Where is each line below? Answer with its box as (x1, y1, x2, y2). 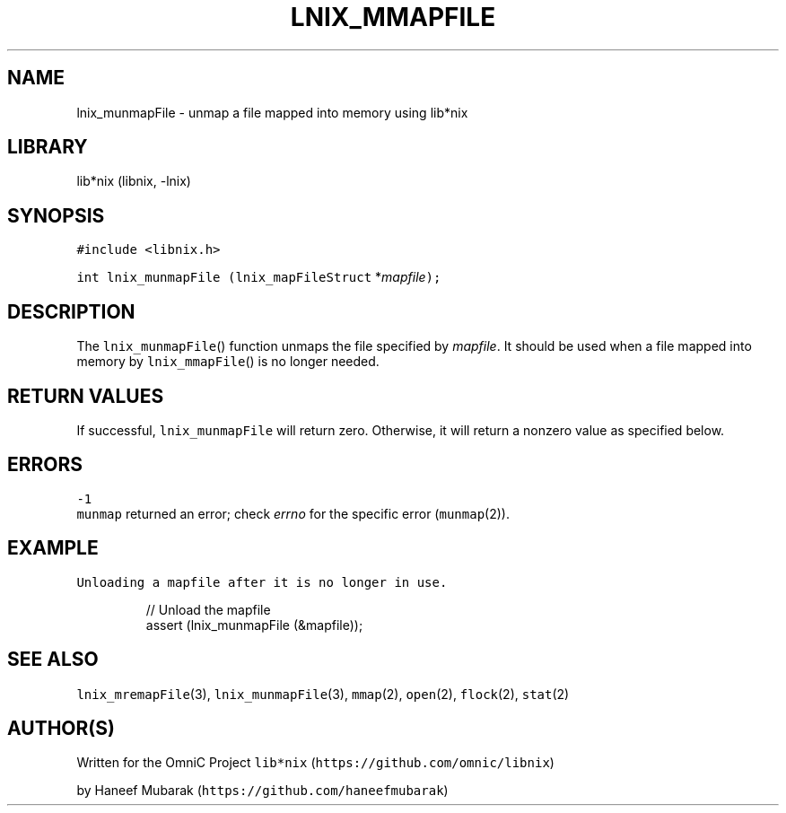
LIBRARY (7, 135, 88, 159)
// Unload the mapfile (145, 601, 271, 617)
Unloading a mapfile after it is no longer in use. (76, 574, 448, 590)
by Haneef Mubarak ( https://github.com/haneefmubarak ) (76, 782, 449, 799)
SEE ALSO (7, 648, 99, 671)
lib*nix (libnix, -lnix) (76, 173, 191, 189)
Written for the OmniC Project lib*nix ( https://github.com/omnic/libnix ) (76, 755, 555, 771)
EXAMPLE (7, 537, 99, 560)
